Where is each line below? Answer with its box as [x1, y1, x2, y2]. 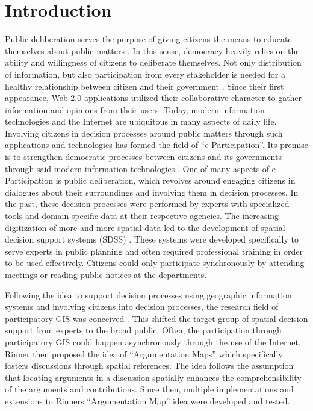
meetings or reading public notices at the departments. [5, 268, 207, 280]
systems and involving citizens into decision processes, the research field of [5, 300, 279, 313]
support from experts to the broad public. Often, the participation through [5, 324, 282, 336]
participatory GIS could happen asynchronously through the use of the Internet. [5, 335, 301, 348]
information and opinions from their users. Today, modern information [5, 103, 265, 116]
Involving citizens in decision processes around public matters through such [5, 126, 283, 139]
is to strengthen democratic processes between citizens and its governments [5, 150, 282, 163]
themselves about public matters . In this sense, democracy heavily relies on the [5, 44, 300, 57]
